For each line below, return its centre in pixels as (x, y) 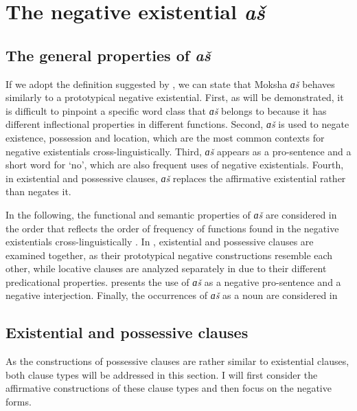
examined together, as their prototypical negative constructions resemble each (169, 255)
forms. (19, 402)
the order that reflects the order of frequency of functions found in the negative (172, 228)
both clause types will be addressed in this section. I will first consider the (162, 374)
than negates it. (38, 191)
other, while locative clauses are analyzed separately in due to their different (166, 268)
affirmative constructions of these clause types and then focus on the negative (169, 388)
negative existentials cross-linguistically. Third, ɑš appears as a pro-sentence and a (178, 151)
